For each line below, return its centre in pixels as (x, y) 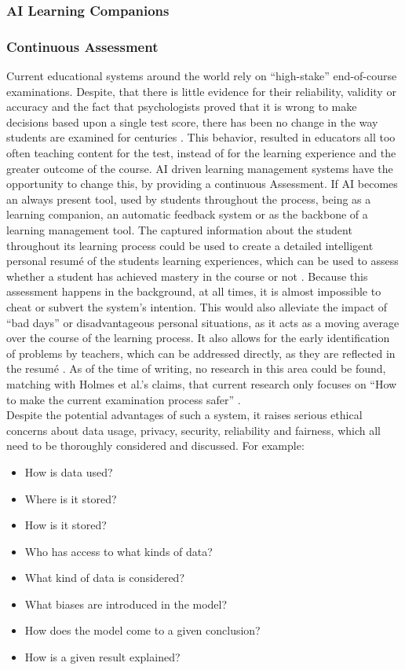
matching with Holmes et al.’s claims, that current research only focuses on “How (202, 383)
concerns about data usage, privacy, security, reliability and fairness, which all (194, 430)
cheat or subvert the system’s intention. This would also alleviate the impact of (197, 306)
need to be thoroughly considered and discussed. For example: (155, 445)
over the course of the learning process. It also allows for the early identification (198, 338)
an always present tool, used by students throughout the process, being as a (189, 199)
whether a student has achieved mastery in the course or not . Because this (187, 276)
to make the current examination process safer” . (124, 399)
